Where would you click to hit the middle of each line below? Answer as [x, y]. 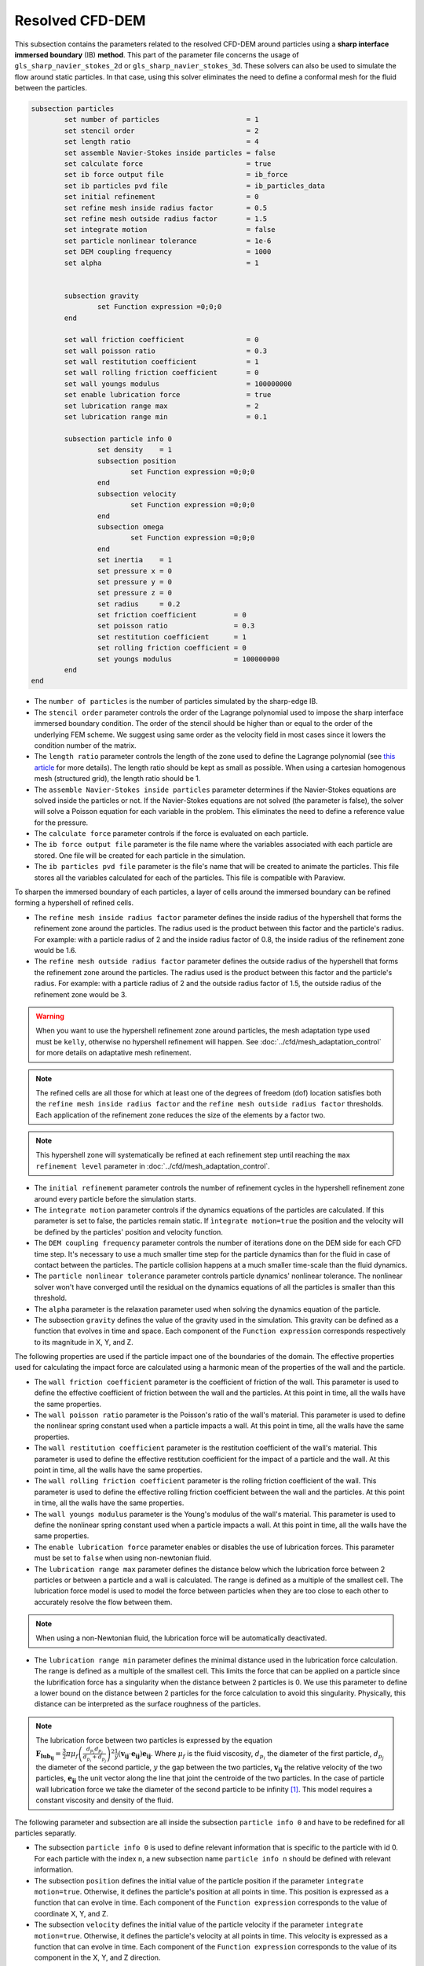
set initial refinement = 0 [161, 197]
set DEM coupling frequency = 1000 [168, 252]
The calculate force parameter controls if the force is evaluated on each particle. [172, 834]
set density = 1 [135, 450]
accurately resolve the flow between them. [103, 1602]
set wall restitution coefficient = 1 [161, 362]
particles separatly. [46, 1833]
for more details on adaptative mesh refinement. [113, 1053]
